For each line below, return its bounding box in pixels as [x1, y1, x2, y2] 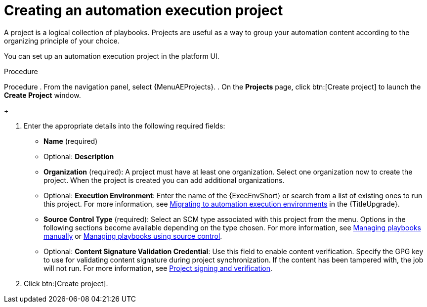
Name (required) [43, 136, 98, 145]
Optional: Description [43, 152, 114, 161]
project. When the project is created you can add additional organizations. [43, 175, 285, 184]
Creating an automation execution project [4, 2, 283, 19]
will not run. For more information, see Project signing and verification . [43, 263, 273, 272]
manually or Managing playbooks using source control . [43, 231, 222, 240]
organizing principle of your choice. [4, 36, 120, 45]
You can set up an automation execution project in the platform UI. [4, 51, 219, 60]
